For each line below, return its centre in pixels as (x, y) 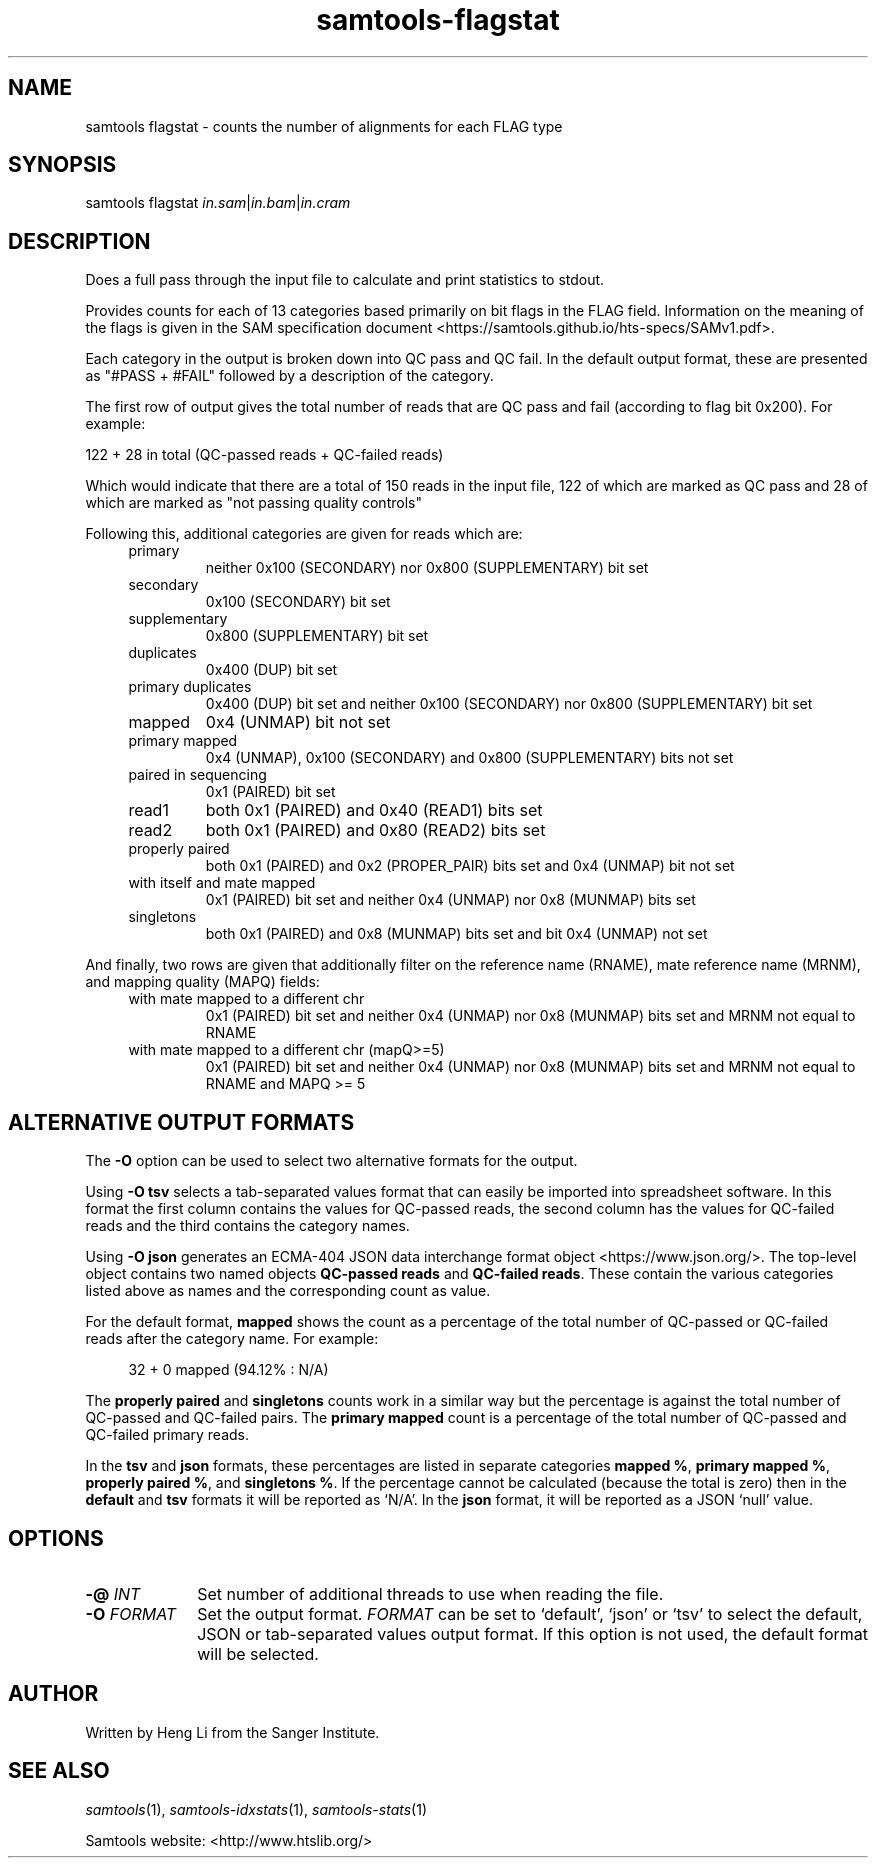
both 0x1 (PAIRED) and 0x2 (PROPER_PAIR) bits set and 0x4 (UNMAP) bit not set (470, 866)
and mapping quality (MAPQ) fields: (202, 982)
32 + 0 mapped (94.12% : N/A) (228, 1370)
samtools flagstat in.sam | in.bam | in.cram (218, 203)
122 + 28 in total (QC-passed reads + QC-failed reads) (264, 455)
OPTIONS (56, 1538)
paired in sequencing (197, 775)
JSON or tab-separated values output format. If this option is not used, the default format (532, 1633)
